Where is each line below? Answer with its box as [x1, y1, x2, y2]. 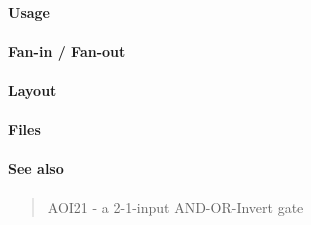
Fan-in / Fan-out [8, 40, 126, 61]
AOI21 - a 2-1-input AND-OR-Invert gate [47, 196, 304, 217]
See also [8, 158, 64, 179]
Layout [8, 79, 57, 100]
